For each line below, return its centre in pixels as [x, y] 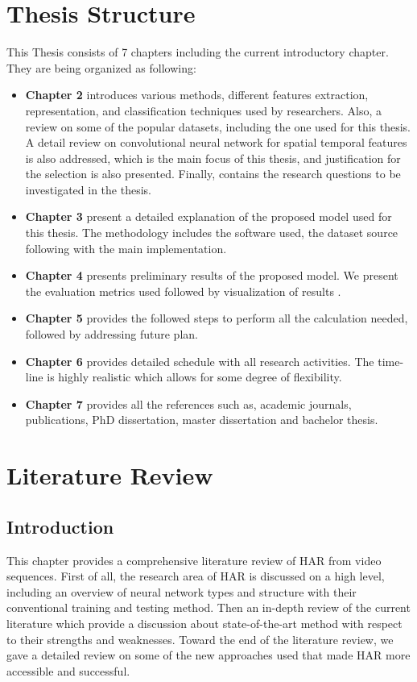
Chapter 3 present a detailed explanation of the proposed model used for [208, 216]
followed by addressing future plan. [111, 334]
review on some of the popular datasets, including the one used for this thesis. [218, 126]
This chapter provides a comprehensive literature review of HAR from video [194, 560]
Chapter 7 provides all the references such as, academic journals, [188, 403]
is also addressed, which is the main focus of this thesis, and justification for [213, 158]
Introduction [60, 526]
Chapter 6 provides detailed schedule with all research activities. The [200, 361]
